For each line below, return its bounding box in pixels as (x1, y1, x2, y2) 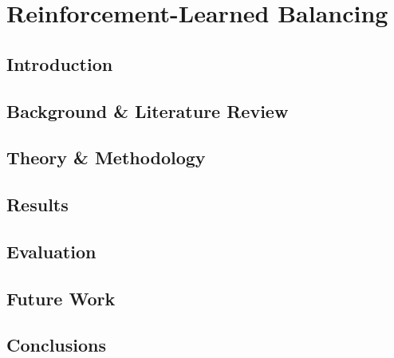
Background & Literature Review (6, 98, 289, 123)
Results (6, 192, 69, 217)
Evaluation (6, 238, 97, 263)
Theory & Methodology (6, 145, 206, 170)
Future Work (6, 285, 116, 310)
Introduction (6, 51, 113, 76)
